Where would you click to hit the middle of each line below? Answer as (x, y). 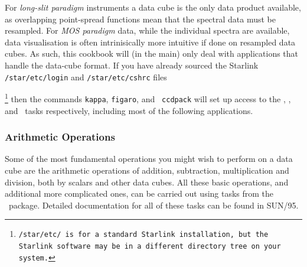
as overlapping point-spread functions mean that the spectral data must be (141, 19)
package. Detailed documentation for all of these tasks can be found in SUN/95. (153, 205)
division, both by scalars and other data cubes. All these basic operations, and (147, 182)
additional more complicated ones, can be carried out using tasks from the (139, 193)
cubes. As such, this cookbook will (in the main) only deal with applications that (152, 53)
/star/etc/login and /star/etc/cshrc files (86, 76)
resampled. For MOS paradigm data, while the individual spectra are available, (147, 30)
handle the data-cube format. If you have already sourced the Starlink (132, 65)
